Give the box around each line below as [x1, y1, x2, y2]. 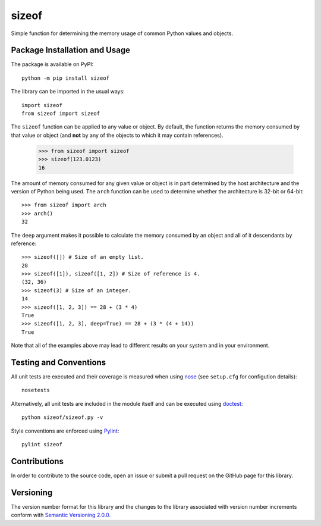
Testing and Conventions [11, 358, 106, 367]
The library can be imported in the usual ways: [11, 88, 125, 95]
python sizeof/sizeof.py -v [21, 414, 103, 421]
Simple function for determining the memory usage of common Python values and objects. [11, 30, 234, 37]
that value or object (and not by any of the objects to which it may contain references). [11, 131, 224, 139]
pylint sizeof [21, 441, 62, 448]
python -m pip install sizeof [21, 74, 110, 82]
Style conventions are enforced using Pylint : [11, 427, 119, 434]
